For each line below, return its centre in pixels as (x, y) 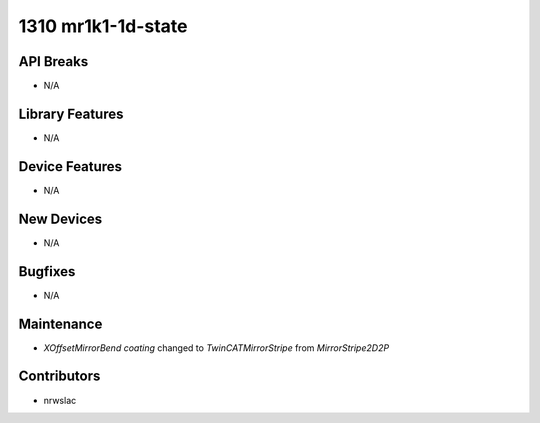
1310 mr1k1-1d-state (103, 26)
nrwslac (60, 400)
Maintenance (60, 323)
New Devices (60, 218)
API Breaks (53, 61)
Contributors (59, 376)
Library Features (71, 113)
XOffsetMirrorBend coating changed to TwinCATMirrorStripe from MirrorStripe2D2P (216, 347)
